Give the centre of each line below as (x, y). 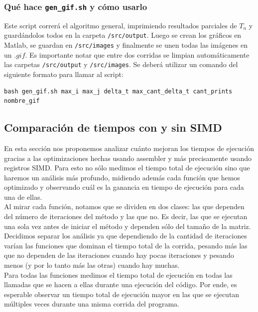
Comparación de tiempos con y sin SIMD (113, 127)
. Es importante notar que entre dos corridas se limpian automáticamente (137, 54)
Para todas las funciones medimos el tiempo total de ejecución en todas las (118, 274)
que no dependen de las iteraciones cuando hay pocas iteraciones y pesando (119, 255)
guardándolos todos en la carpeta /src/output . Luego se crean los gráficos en (123, 35)
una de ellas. (23, 196)
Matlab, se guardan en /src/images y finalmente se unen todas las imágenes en (126, 45)
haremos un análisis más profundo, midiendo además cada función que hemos (122, 177)
